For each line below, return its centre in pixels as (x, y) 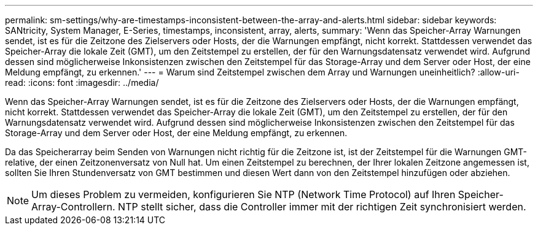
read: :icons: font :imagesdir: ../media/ (82, 82)
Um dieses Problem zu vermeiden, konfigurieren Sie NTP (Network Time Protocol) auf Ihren (244, 194)
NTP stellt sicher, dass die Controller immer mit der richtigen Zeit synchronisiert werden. (322, 207)
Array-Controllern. (73, 207)
